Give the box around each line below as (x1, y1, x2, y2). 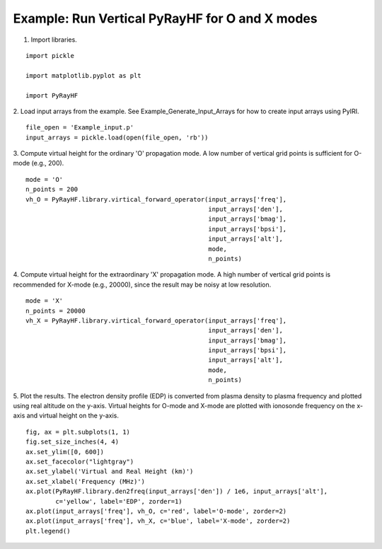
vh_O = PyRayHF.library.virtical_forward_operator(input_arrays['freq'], (25, 195, 287, 203)
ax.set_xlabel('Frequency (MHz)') (25, 478, 145, 485)
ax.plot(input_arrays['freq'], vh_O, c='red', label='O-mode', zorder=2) (25, 507, 287, 515)
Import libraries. (30, 35, 77, 44)
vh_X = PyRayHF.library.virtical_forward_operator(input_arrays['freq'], (25, 316, 287, 325)
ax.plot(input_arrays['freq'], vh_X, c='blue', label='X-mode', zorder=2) (25, 517, 291, 525)
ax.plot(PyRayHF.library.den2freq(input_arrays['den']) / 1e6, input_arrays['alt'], (25, 487, 328, 495)
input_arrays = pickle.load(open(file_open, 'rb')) (25, 133, 209, 141)
